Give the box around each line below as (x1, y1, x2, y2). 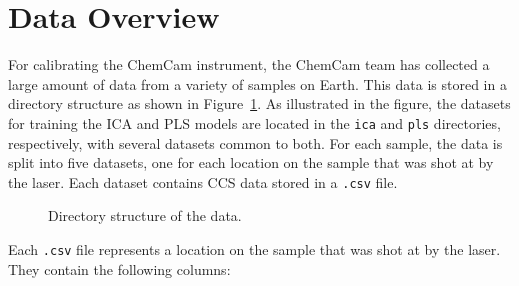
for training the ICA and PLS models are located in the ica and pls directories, (8, 112, 501, 133)
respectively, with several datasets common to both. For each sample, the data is (8, 132, 503, 153)
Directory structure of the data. (48, 205, 242, 226)
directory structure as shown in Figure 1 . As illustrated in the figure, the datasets (8, 93, 511, 114)
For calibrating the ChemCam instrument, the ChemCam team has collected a (8, 54, 490, 75)
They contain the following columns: (8, 258, 231, 279)
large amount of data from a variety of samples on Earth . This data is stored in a (8, 73, 507, 94)
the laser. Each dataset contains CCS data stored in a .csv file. (8, 171, 398, 192)
